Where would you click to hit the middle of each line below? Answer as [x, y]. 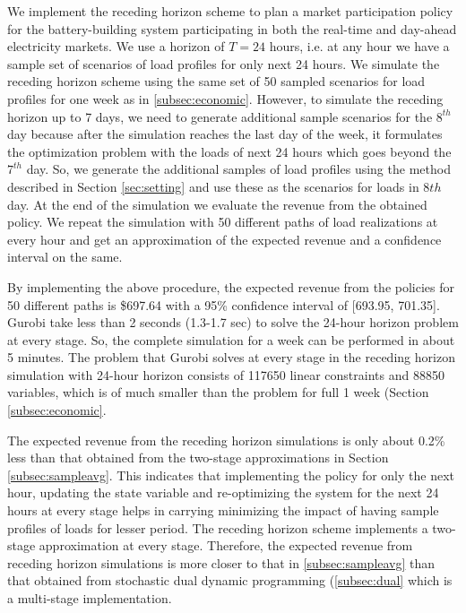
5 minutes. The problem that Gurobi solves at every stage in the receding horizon [231, 357]
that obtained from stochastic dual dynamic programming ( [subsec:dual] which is [230, 580]
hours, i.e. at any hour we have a [359, 46]
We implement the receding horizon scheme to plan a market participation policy [230, 11]
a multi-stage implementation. [90, 598]
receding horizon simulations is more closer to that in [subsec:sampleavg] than [221, 562]
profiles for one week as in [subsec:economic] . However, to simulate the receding [225, 98]
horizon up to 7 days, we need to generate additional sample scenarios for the [220, 116]
